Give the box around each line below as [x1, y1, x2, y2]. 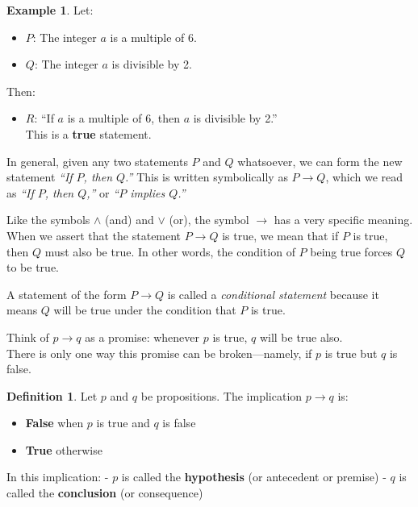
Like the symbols [6, 211, 90, 228]
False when [25, 414, 84, 431]
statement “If [6, 168, 73, 185]
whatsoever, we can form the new [237, 152, 403, 169]
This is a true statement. [25, 125, 152, 142]
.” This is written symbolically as [125, 168, 288, 185]
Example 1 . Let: [6, 2, 94, 18]
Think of [6, 328, 49, 345]
